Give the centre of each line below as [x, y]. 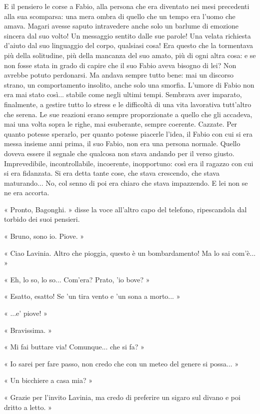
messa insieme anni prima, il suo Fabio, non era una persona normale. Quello [122, 143]
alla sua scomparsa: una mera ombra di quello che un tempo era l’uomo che [120, 16]
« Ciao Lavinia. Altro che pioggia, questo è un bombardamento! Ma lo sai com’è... [130, 253]
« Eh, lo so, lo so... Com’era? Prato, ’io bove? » [77, 279]
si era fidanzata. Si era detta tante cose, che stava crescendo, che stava [112, 173]
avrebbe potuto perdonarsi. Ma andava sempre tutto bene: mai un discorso [119, 75]
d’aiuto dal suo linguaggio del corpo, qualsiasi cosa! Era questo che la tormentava [129, 45]
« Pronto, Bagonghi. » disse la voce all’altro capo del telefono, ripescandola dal [125, 209]
